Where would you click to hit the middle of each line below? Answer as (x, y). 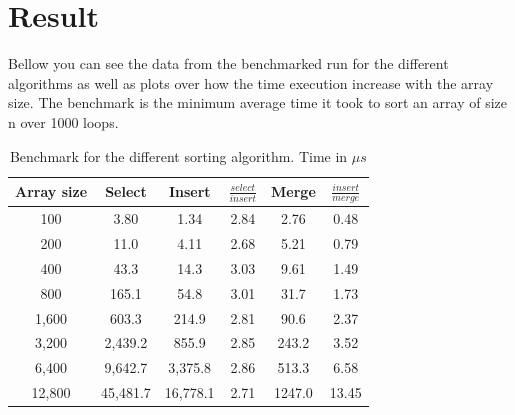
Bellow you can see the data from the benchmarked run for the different (228, 63)
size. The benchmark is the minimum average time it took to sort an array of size (257, 102)
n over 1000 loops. (63, 121)
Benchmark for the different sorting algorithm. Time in (178, 155)
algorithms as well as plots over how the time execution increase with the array (251, 82)
